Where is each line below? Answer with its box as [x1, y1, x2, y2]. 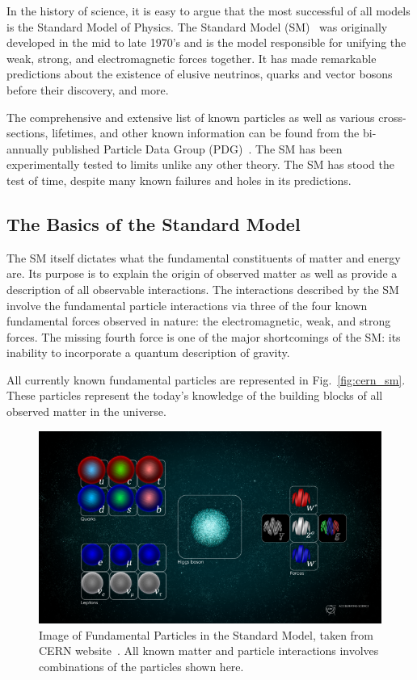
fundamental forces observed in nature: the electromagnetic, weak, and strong [6, 313, 391, 330]
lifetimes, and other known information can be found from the [52, 124, 360, 141]
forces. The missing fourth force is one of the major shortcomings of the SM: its [6, 328, 401, 345]
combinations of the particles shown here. [39, 657, 244, 674]
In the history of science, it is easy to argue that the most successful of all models [6, 2, 411, 19]
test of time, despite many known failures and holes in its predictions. [6, 171, 352, 188]
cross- [378, 108, 406, 125]
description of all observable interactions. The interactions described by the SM [6, 280, 399, 297]
